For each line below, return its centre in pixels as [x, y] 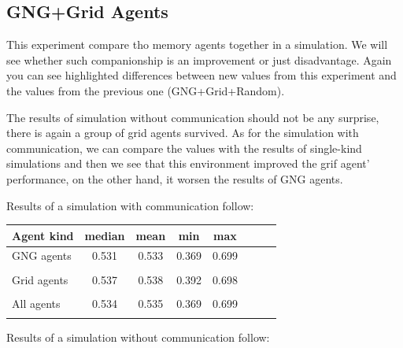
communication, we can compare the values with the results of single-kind [184, 148]
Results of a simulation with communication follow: [130, 205]
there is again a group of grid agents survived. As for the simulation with [183, 133]
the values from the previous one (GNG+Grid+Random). [146, 90]
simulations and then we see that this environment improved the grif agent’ [188, 163]
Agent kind [43, 235]
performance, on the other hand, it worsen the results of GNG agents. [175, 178]
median [105, 235]
